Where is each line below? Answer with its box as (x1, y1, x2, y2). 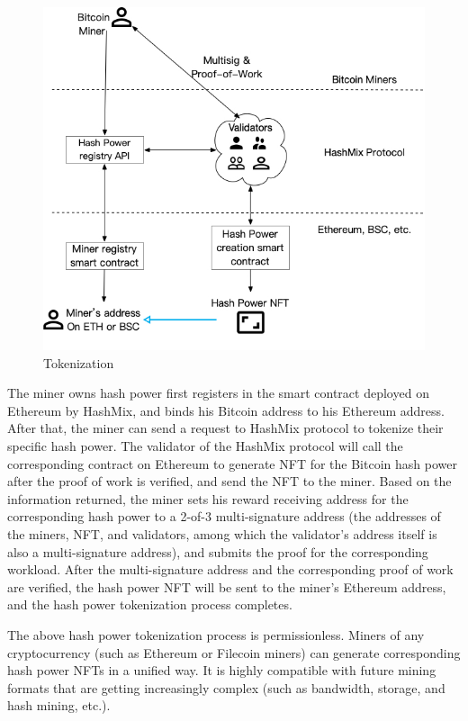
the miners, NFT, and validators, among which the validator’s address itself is (7, 525, 437, 544)
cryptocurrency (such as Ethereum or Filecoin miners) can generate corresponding (7, 643, 461, 662)
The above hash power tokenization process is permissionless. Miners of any (7, 626, 425, 644)
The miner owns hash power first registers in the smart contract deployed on (7, 383, 429, 402)
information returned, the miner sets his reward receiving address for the (7, 489, 409, 508)
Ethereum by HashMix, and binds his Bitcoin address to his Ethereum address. (7, 401, 445, 419)
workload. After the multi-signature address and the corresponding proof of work (7, 560, 454, 579)
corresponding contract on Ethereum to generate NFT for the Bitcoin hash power (7, 454, 457, 473)
